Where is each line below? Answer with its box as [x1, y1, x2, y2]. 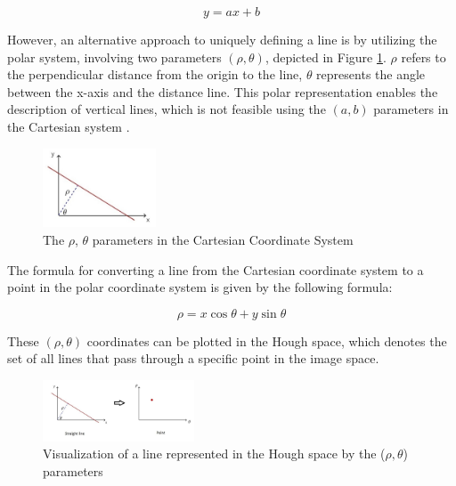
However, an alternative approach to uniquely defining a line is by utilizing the [7, 30, 437, 48]
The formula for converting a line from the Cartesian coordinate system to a [7, 260, 424, 279]
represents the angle [316, 65, 426, 84]
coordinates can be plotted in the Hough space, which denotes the [86, 331, 447, 350]
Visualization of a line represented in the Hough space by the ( [43, 444, 386, 463]
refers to [401, 47, 446, 66]
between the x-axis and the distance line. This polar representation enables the [7, 82, 438, 101]
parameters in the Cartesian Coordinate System [92, 231, 354, 249]
